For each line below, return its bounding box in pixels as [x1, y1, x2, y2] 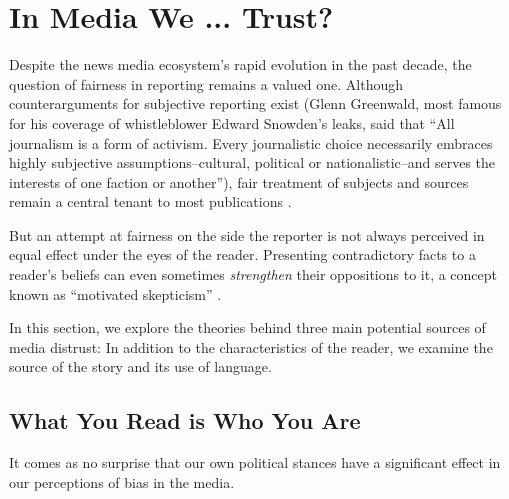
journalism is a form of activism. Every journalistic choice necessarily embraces [9, 132, 493, 153]
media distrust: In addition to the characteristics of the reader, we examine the [9, 336, 493, 357]
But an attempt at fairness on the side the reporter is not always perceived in [9, 224, 485, 245]
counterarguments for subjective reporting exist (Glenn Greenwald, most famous [9, 93, 502, 114]
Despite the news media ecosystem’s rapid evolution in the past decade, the [9, 54, 472, 75]
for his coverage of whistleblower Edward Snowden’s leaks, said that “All [9, 112, 455, 133]
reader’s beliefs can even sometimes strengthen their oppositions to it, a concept [9, 264, 498, 285]
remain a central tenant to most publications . [9, 191, 292, 212]
